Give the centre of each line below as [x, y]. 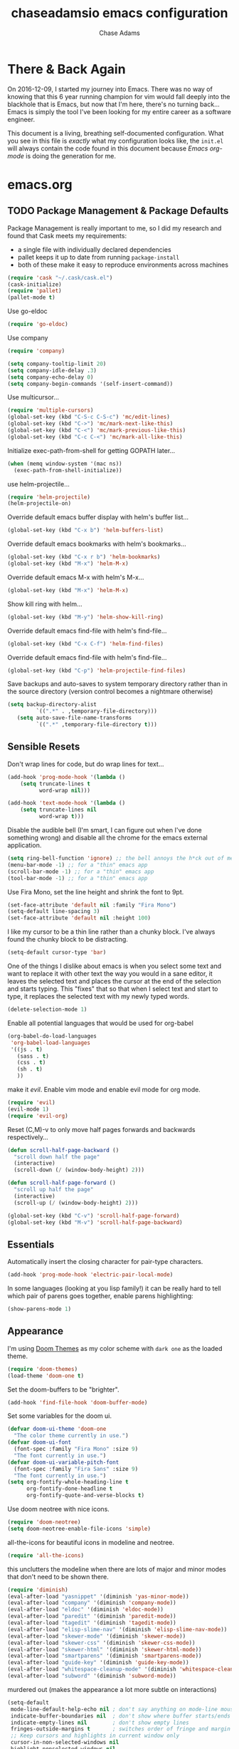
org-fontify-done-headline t [69, 1489]
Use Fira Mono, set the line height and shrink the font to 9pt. [96, 892]
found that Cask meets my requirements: [67, 235]
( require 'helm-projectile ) [49, 497]
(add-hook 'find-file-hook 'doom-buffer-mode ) [78, 1402]
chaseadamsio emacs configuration [119, 13]
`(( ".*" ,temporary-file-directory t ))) [97, 725]
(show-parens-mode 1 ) [39, 1309]
